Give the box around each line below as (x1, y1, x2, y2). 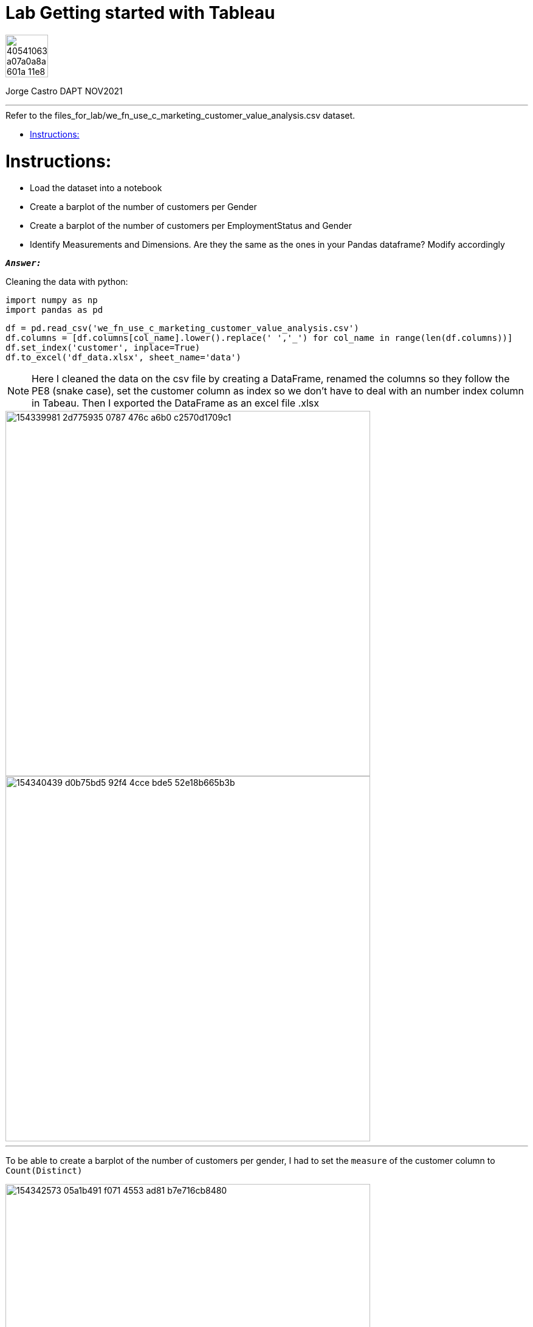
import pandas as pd (5, 305, 103, 315)
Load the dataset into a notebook (30, 183, 162, 194)
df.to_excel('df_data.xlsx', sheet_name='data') (5, 352, 241, 363)
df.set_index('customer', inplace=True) (5, 343, 201, 353)
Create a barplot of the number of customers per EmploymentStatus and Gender (30, 220, 352, 231)
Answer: (5, 258, 42, 268)
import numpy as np (5, 295, 98, 306)
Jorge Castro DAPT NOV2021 (5, 85, 123, 96)
